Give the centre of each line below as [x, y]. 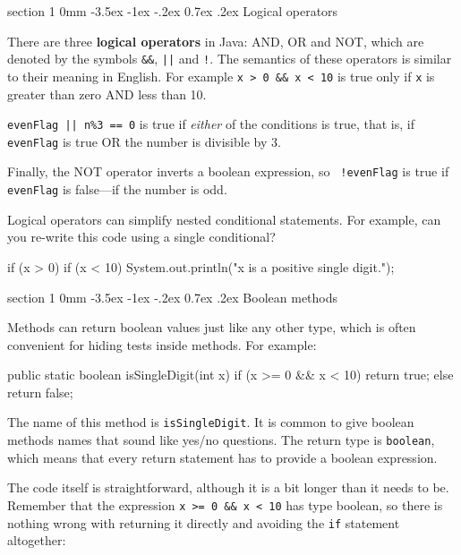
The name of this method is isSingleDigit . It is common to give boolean [211, 422]
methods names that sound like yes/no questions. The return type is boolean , [221, 440]
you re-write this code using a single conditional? [141, 237]
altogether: [37, 540]
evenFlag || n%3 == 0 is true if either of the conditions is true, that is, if [211, 124]
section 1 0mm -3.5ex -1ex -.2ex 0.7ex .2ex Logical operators [173, 11]
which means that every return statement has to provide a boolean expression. [222, 457]
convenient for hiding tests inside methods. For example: [162, 344]
